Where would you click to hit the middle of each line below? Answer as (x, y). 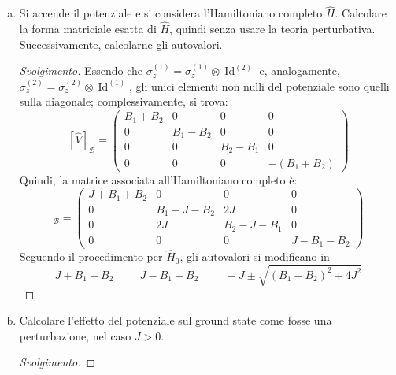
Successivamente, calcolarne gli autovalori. (121, 44)
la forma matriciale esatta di (88, 29)
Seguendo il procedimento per (91, 256)
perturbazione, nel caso (75, 335)
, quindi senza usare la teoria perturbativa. (272, 29)
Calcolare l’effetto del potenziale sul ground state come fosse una (176, 320)
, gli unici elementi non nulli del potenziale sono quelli (259, 85)
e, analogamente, (300, 71)
